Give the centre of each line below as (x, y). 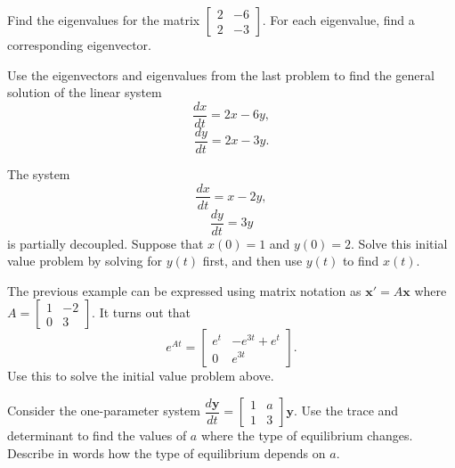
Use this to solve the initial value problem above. (141, 376)
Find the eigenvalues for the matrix (104, 20)
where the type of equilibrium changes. (307, 435)
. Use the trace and (346, 410)
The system (39, 173)
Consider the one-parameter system (104, 410)
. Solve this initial (399, 243)
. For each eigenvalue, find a (338, 20)
